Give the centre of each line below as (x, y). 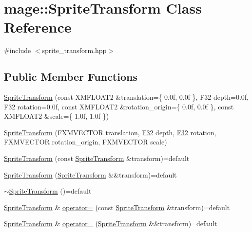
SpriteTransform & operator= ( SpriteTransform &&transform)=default (111, 223)
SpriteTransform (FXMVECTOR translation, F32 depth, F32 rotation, (110, 132)
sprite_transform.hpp (74, 50)
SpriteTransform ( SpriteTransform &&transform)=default (90, 174)
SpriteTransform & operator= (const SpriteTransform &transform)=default (117, 207)
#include (18, 50)
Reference (38, 27)
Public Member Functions (71, 77)
